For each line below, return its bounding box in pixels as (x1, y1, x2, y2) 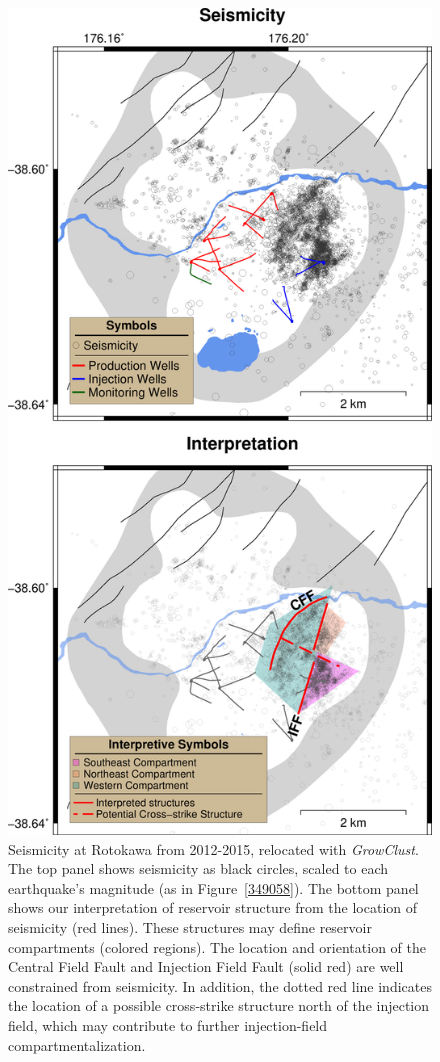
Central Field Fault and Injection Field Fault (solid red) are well (8, 956, 404, 977)
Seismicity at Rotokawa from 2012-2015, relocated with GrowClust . (8, 838, 419, 859)
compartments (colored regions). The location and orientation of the (8, 936, 426, 957)
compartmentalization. (8, 1034, 146, 1055)
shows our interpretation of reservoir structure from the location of (8, 897, 418, 918)
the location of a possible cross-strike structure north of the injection (8, 995, 430, 1016)
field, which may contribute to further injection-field (8, 1014, 328, 1035)
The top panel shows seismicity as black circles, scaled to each (8, 858, 389, 879)
